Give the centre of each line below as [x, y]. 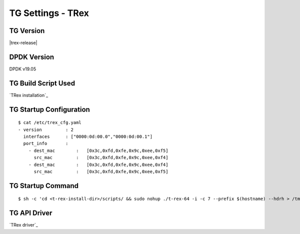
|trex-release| [23, 43]
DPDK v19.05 [23, 69]
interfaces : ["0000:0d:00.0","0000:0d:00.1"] [88, 137]
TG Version [27, 31]
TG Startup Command [44, 186]
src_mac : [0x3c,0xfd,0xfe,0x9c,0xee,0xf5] [101, 172]
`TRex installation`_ [29, 95]
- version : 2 [46, 129]
